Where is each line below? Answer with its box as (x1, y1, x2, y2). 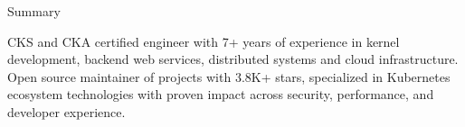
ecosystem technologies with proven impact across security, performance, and (7, 85, 434, 104)
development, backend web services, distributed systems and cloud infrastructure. (7, 50, 459, 68)
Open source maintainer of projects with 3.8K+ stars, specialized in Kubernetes (7, 67, 451, 86)
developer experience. (7, 102, 126, 121)
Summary (7, 2, 61, 20)
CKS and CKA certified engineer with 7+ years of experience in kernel (7, 32, 400, 50)
